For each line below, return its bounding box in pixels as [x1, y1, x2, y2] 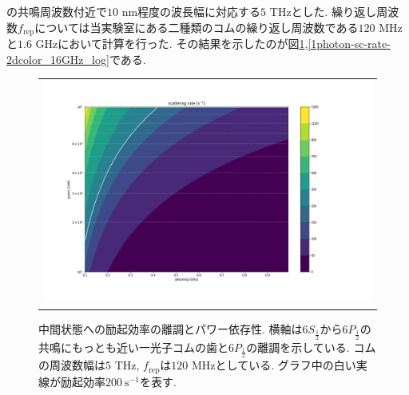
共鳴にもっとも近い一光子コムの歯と [38, 338, 228, 355]
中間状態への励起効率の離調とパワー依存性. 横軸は [38, 321, 303, 337]
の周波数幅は [38, 357, 105, 373]
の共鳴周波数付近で [6, 3, 107, 19]
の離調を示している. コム [246, 338, 376, 355]
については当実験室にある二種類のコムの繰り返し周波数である [34, 18, 359, 35]
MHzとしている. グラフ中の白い [192, 357, 356, 373]
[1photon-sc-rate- [308, 35, 391, 52]
